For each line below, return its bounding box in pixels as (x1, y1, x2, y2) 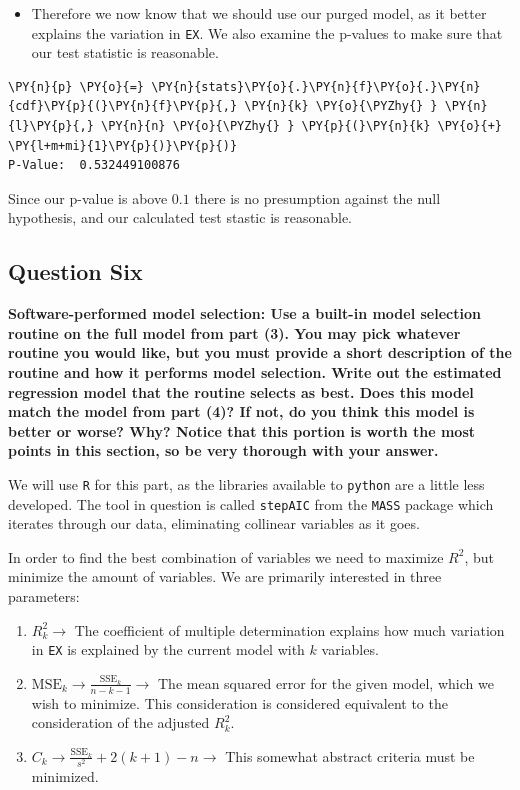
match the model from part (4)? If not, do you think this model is (8, 401, 475, 422)
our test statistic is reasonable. (31, 42, 219, 63)
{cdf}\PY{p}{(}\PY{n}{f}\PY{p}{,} (8, 99, 238, 114)
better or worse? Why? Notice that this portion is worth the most (8, 420, 475, 441)
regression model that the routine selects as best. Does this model (8, 381, 474, 402)
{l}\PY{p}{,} (8, 119, 94, 134)
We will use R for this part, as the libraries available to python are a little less (8, 473, 485, 494)
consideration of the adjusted (31, 712, 210, 733)
